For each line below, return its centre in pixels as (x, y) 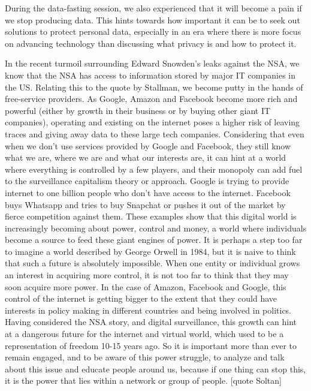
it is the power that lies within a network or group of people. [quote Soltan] (143, 381)
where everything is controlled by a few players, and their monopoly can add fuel (154, 169)
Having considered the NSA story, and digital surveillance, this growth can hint (151, 322)
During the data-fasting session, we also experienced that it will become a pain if (153, 8)
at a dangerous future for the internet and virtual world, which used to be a (144, 334)
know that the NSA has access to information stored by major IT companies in (150, 75)
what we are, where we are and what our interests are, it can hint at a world (145, 157)
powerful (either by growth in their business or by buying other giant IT (138, 110)
